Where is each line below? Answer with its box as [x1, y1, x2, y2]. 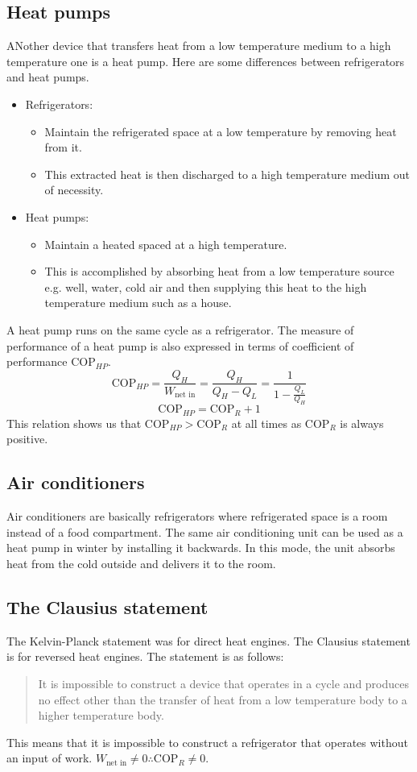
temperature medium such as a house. [44, 294, 232, 311]
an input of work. [6, 749, 93, 766]
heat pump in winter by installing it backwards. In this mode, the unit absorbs [6, 539, 395, 556]
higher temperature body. [38, 707, 164, 724]
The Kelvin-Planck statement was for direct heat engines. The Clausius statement [6, 632, 411, 649]
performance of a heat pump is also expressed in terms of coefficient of [6, 337, 354, 354]
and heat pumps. [6, 68, 89, 85]
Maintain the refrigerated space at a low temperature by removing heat [44, 122, 397, 139]
